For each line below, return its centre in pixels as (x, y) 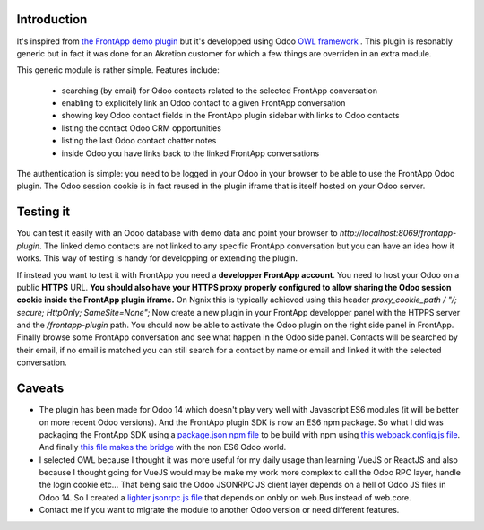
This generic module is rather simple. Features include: (118, 70)
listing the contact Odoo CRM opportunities (141, 128)
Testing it (43, 212)
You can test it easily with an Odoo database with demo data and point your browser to (177, 233)
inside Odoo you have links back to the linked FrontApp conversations (190, 153)
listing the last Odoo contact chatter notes (139, 141)
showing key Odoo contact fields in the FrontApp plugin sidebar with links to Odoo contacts (230, 116)
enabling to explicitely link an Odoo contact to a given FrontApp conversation (203, 103)
